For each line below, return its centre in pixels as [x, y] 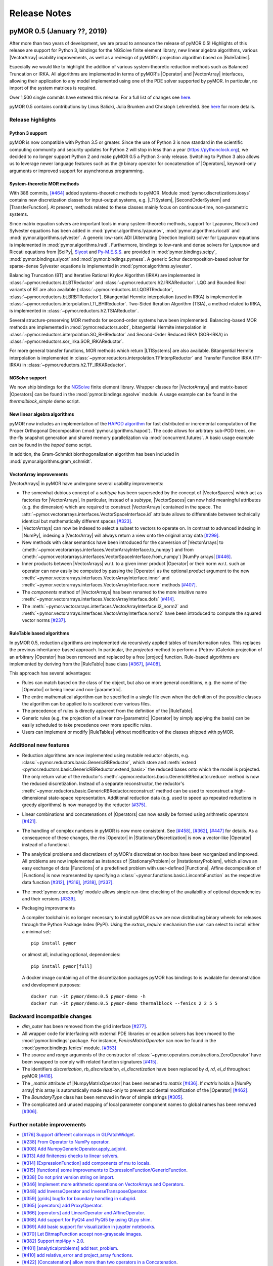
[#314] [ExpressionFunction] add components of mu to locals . [86, 1163]
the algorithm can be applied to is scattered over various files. [86, 703]
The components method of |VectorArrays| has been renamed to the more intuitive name [115, 592]
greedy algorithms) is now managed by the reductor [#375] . [84, 805]
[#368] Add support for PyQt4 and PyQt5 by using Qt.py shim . [87, 1220]
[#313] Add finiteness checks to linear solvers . [70, 1156]
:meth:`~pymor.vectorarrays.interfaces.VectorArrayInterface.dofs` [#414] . [99, 599]
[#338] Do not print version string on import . [68, 1177]
